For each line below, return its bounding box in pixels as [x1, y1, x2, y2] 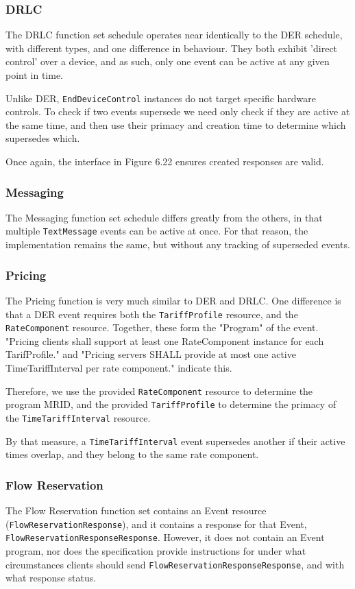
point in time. [5, 68, 64, 82]
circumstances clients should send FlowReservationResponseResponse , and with [5, 557, 345, 571]
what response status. [5, 570, 97, 585]
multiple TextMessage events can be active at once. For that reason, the [5, 224, 308, 238]
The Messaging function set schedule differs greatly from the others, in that [5, 210, 323, 224]
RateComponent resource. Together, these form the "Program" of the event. [5, 320, 319, 335]
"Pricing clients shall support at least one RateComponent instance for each [5, 333, 324, 348]
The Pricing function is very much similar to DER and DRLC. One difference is [5, 293, 341, 307]
